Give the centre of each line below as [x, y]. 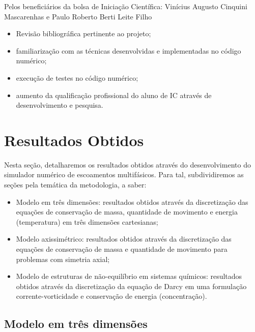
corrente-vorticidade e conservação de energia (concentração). [111, 296]
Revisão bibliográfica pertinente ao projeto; [83, 33]
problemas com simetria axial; [63, 259]
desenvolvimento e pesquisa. [60, 105]
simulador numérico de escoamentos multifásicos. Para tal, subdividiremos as [124, 174]
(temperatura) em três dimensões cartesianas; [87, 221]
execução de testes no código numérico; [77, 77]
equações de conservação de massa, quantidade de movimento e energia [127, 212]
